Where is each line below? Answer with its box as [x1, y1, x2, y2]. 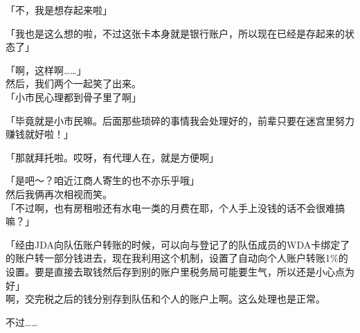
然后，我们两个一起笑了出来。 [6, 76, 141, 91]
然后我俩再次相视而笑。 [6, 186, 112, 201]
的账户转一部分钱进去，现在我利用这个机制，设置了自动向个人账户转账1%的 [6, 251, 348, 265]
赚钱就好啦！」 [6, 127, 73, 141]
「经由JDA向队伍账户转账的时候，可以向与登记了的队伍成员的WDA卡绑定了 [6, 237, 350, 251]
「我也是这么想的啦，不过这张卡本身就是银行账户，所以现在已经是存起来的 [6, 26, 345, 40]
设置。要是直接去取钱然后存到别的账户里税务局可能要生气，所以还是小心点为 [6, 264, 354, 278]
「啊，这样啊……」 [6, 62, 87, 77]
